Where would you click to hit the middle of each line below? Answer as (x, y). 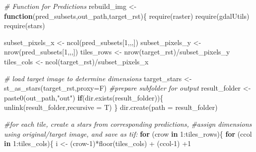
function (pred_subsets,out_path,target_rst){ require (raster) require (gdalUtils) (127, 16)
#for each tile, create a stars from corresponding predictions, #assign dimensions (128, 124)
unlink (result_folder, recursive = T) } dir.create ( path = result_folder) (111, 107)
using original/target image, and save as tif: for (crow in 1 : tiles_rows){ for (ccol (128, 133)
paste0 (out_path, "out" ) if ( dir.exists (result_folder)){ (84, 97)
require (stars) (25, 25)
